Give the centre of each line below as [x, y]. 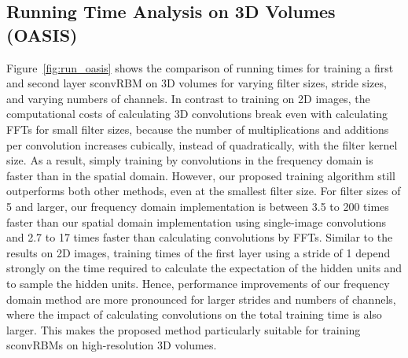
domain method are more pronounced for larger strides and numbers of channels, [201, 299]
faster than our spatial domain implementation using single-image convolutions [197, 221]
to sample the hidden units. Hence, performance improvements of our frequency [198, 283]
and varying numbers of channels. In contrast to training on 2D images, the [188, 98]
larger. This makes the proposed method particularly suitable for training [184, 329]
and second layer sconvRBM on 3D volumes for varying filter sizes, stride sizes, [197, 83]
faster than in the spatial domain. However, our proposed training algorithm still [201, 175]
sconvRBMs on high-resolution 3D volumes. [112, 345]
